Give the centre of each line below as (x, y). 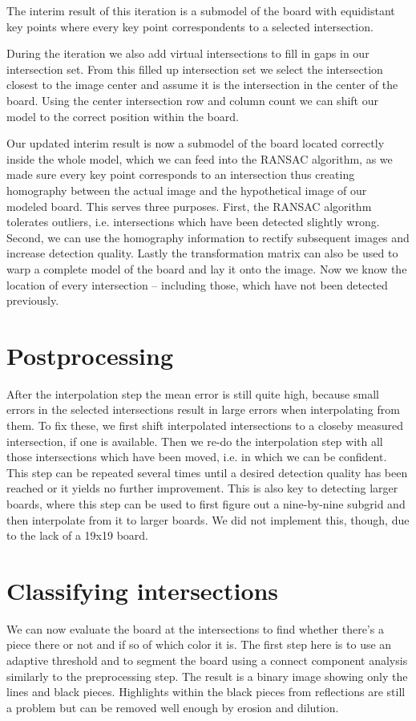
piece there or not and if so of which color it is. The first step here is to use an (199, 644)
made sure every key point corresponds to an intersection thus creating (181, 174)
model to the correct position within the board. (123, 116)
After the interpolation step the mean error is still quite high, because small (193, 393)
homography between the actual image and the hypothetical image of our (187, 190)
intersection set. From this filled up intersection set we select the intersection (195, 69)
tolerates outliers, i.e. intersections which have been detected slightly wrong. (193, 222)
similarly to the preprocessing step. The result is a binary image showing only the (207, 676)
